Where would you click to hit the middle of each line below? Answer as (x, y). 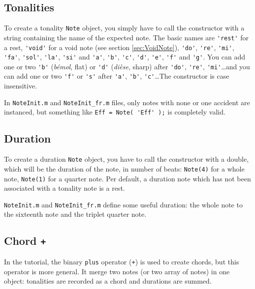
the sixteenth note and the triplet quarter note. (75, 214)
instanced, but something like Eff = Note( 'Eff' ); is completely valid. (115, 112)
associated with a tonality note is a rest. (64, 188)
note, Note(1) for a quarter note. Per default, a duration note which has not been (127, 178)
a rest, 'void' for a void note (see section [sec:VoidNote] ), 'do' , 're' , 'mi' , (119, 47)
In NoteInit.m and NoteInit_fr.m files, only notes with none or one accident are (127, 102)
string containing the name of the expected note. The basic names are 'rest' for (127, 37)
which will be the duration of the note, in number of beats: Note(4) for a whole (124, 168)
